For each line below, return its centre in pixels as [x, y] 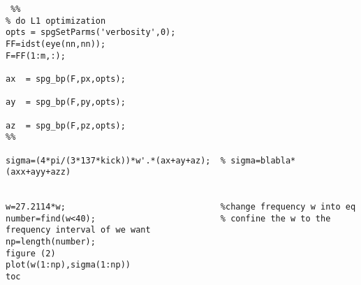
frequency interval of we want [78, 230]
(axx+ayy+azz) [38, 172]
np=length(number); [51, 242]
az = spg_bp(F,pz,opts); [66, 125]
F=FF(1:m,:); [36, 56]
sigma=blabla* [263, 160]
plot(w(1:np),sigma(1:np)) [68, 265]
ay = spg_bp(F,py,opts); [66, 102]
